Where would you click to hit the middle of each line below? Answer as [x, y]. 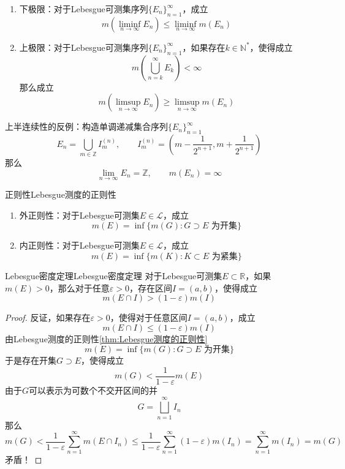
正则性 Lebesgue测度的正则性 [61, 194]
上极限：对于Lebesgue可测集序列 [84, 47]
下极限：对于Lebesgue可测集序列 [84, 9]
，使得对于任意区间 [149, 317]
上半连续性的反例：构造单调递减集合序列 [86, 126]
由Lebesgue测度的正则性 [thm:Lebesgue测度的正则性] [106, 338]
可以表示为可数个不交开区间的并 [93, 390]
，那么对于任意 [79, 287]
